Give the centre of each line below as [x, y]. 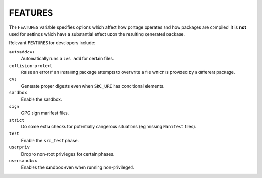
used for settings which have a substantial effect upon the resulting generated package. [97, 34]
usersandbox [23, 161]
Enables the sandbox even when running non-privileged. [78, 167]
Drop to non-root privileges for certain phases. [68, 154]
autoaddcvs [22, 52]
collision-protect [31, 65]
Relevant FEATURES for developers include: [52, 43]
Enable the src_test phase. [50, 140]
